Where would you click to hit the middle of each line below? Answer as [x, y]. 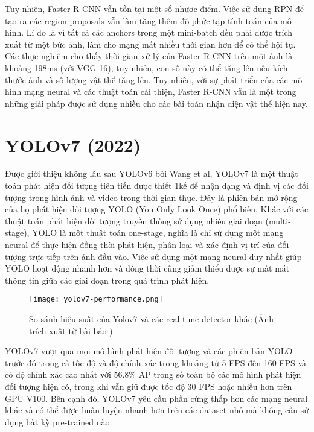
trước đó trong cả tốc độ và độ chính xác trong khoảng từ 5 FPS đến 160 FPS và [156, 362]
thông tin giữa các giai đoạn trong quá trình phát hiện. [107, 280]
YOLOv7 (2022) [73, 145]
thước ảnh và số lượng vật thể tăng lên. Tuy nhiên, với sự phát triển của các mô [154, 79]
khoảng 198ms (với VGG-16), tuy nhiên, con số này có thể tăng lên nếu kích [146, 67]
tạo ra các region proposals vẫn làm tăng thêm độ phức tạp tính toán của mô [148, 20]
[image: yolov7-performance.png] [96, 300]
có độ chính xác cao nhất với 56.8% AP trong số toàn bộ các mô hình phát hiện [153, 374]
